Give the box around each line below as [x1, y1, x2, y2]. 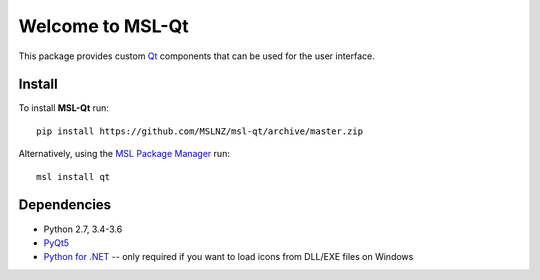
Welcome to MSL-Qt [18, 15, 189, 37]
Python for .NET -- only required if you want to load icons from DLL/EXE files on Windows [43, 251, 414, 263]
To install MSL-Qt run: [18, 102, 110, 114]
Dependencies [18, 196, 112, 214]
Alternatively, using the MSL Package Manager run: [18, 148, 230, 160]
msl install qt [36, 171, 111, 182]
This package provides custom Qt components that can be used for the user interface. [18, 50, 375, 62]
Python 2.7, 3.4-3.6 [43, 223, 123, 235]
